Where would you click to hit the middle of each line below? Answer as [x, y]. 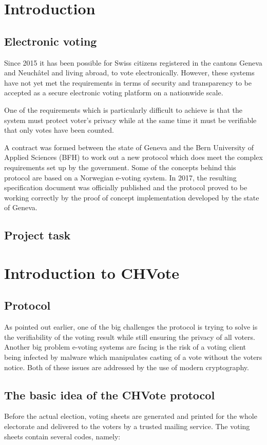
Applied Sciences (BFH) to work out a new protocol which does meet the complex [133, 157]
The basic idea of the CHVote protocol [110, 395]
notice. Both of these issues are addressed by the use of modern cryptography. [127, 367]
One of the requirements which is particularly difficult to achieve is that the [123, 109]
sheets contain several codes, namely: [62, 436]
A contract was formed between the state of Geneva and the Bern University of [129, 147]
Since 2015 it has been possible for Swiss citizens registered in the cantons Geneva [133, 62]
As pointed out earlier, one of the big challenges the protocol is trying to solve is [131, 327]
